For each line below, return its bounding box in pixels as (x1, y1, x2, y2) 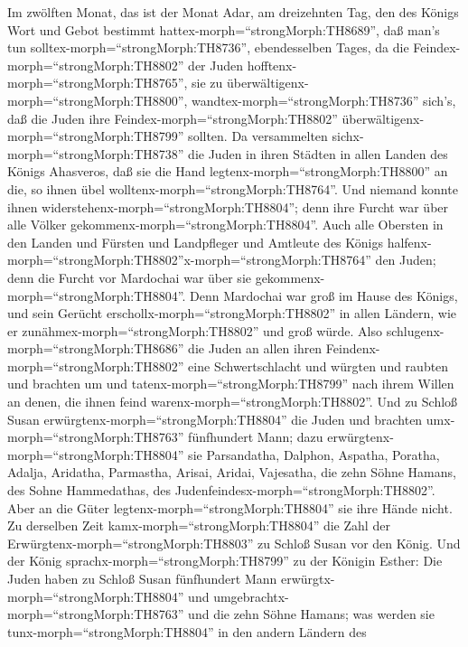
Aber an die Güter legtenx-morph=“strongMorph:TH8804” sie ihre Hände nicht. (7, 498, 453, 517)
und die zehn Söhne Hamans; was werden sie (188, 605, 435, 624)
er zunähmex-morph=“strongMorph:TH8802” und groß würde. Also (7, 321, 382, 340)
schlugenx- (386, 321, 445, 340)
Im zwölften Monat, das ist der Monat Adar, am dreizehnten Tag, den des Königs (7, 3, 459, 21)
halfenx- (387, 232, 432, 251)
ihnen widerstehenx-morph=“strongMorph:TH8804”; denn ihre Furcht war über (7, 197, 449, 216)
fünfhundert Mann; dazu (188, 427, 323, 446)
